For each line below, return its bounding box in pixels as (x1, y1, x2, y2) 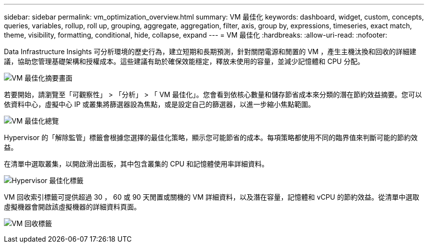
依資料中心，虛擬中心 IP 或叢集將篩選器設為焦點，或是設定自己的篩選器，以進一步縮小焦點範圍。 (4, 100, 315, 108)
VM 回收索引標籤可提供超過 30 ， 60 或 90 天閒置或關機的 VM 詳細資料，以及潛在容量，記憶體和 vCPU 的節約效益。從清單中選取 (4, 193, 419, 201)
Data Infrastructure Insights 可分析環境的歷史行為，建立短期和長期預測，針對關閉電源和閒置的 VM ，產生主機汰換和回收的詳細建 (4, 47, 416, 56)
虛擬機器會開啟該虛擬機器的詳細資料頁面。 (4, 203, 141, 211)
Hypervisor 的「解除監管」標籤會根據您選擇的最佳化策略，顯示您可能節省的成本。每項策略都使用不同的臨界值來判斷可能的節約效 (4, 133, 418, 142)
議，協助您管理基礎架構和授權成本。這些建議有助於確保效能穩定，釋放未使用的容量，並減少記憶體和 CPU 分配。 (4, 57, 364, 65)
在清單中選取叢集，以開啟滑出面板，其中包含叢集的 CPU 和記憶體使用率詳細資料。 (4, 160, 269, 168)
